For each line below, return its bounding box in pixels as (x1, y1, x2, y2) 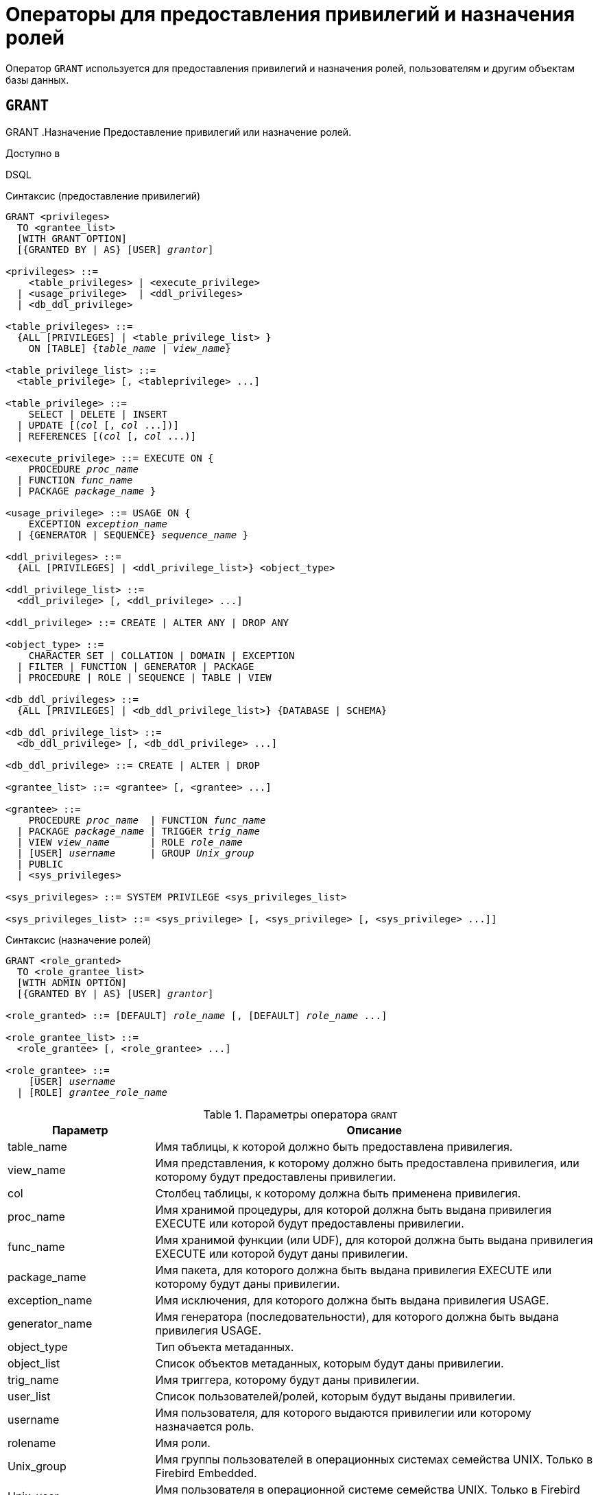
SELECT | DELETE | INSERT (28, 408, 168, 420)
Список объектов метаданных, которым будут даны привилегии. (155, 1356, 504, 1370)
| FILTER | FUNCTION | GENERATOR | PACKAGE (16, 660, 254, 672)
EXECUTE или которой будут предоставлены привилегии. (155, 1216, 464, 1230)
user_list (8, 1389, 51, 1403)
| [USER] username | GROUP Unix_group (16, 847, 254, 859)
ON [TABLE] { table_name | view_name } (28, 342, 231, 354)
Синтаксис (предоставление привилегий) (5, 189, 201, 202)
